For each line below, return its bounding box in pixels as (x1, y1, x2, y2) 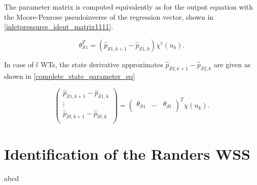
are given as (213, 59, 251, 69)
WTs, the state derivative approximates (40, 59, 163, 69)
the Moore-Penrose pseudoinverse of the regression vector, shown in (4, 11, 214, 22)
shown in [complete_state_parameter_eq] (4, 70, 135, 81)
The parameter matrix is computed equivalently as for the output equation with (4, 2, 253, 12)
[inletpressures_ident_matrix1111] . (4, 21, 114, 32)
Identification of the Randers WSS (4, 143, 250, 164)
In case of (4, 59, 34, 69)
